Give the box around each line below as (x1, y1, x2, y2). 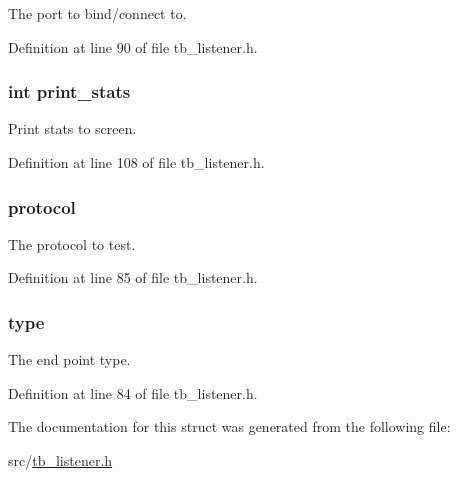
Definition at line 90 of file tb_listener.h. (8, 36, 258, 57)
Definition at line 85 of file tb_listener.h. (8, 267, 258, 288)
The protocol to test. (8, 233, 136, 254)
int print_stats (8, 79, 131, 104)
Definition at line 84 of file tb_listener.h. (8, 382, 258, 403)
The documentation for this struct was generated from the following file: (8, 416, 451, 437)
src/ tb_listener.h (8, 450, 113, 470)
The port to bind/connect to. (8, 3, 187, 23)
